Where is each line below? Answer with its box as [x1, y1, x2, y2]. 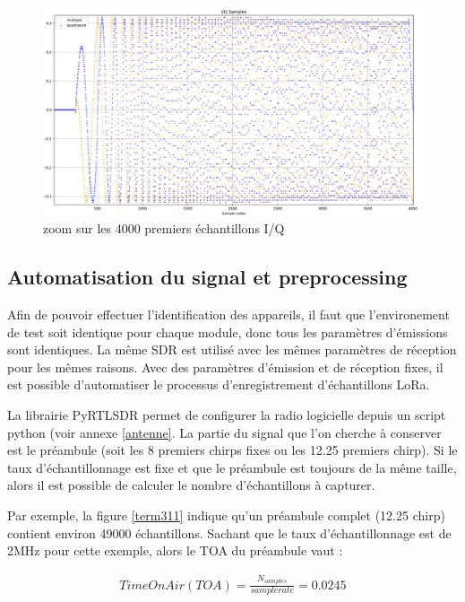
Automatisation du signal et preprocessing [7, 263, 408, 291]
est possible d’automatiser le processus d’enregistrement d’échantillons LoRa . [7, 375, 430, 394]
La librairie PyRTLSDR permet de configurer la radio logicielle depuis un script [7, 406, 446, 424]
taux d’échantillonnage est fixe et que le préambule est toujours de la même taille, [7, 458, 457, 476]
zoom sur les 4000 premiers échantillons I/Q [43, 219, 285, 238]
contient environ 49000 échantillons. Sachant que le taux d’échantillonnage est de [7, 523, 452, 542]
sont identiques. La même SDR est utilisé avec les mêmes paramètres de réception [7, 340, 457, 359]
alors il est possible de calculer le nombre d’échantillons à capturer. [7, 475, 375, 494]
